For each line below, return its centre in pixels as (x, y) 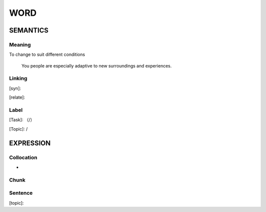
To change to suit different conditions (47, 55)
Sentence (21, 193)
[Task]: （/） (22, 120)
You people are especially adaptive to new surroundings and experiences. (97, 66)
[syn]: (15, 88)
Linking (18, 78)
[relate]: (17, 97)
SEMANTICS (29, 30)
